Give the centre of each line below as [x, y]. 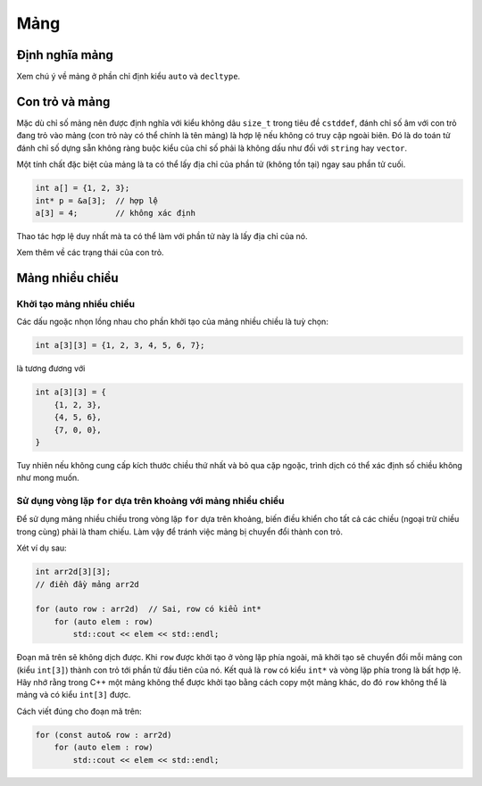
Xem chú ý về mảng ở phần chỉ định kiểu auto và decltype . [129, 77]
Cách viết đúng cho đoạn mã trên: [79, 711]
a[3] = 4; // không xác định [116, 213]
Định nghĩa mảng [65, 55]
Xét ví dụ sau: [42, 548]
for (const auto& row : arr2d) [104, 735]
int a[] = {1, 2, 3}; [83, 188]
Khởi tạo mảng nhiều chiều [76, 304]
